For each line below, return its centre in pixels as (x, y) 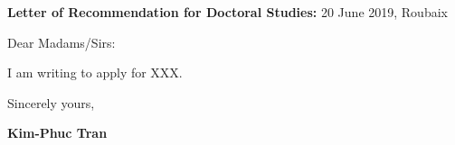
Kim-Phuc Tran (57, 133)
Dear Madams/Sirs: (62, 42)
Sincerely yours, (51, 102)
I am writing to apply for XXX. (95, 72)
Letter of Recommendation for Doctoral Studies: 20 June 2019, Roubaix (227, 12)
